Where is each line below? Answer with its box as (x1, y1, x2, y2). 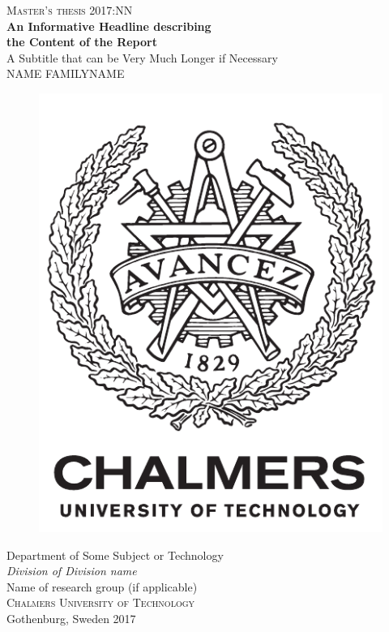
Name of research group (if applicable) (6, 578, 198, 595)
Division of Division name (6, 562, 137, 579)
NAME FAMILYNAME (6, 65, 125, 82)
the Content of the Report (6, 33, 157, 50)
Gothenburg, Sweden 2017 (6, 610, 136, 627)
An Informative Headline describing (6, 17, 212, 34)
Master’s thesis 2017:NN (6, 2, 133, 18)
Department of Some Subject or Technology (6, 546, 224, 563)
